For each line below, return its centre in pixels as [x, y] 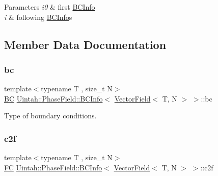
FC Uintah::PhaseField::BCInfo [53, 167]
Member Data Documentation [85, 44]
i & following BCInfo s [38, 17]
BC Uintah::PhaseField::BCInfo [53, 98]
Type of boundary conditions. [50, 116]
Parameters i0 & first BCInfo [50, 7]
